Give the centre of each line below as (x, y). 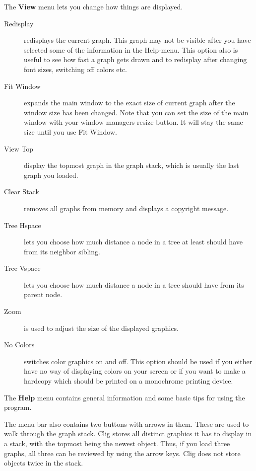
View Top (19, 148)
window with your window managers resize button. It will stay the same (133, 122)
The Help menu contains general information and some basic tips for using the (125, 397)
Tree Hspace (23, 225)
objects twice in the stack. (44, 463)
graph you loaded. (51, 175)
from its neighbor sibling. (62, 251)
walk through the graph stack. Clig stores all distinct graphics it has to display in (128, 433)
